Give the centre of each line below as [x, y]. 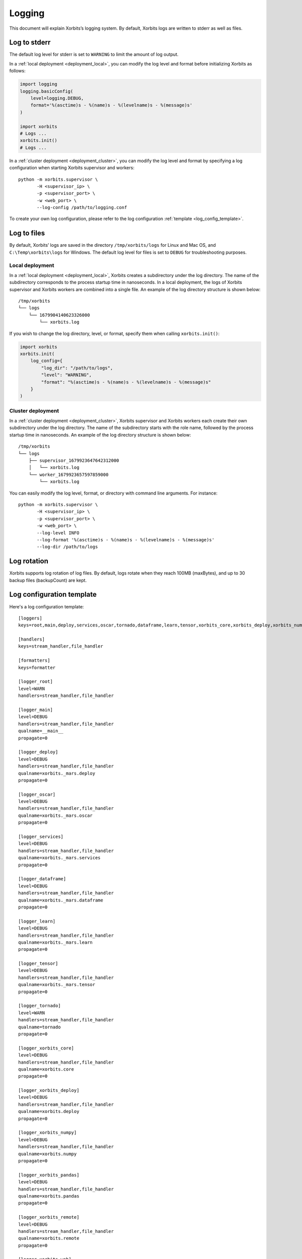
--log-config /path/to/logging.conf [82, 207]
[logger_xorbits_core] [46, 1048]
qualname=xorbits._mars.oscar [56, 815]
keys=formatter [37, 668]
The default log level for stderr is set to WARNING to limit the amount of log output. [94, 54]
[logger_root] [35, 682]
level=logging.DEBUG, [57, 98]
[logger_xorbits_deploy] [49, 1091]
